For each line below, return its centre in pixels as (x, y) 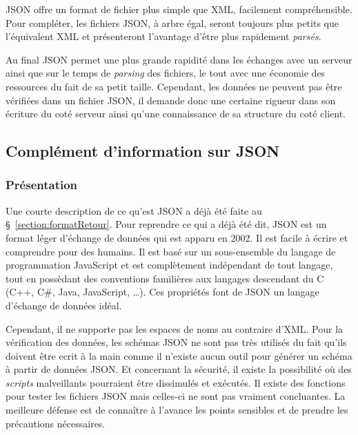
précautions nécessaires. (56, 423)
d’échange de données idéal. (64, 305)
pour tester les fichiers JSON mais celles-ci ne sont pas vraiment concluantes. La (176, 396)
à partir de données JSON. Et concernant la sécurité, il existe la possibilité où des (179, 369)
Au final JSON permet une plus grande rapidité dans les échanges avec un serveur (179, 59)
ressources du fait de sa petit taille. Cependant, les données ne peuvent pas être (174, 86)
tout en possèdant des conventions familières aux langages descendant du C (165, 278)
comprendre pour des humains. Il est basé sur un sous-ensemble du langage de (171, 251)
